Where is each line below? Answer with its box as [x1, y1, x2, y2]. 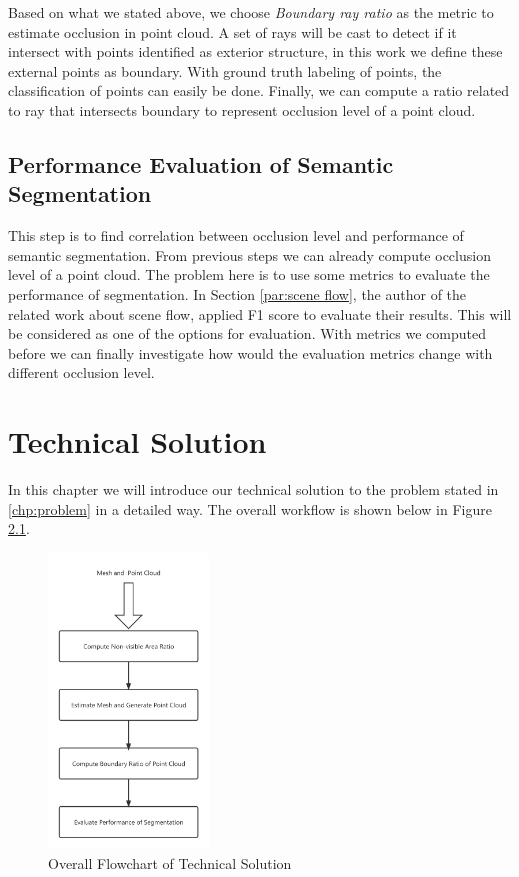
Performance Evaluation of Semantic [8, 148, 394, 179]
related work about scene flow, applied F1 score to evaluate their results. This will [8, 303, 512, 324]
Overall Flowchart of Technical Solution [48, 852, 292, 873]
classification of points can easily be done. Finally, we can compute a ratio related [8, 80, 510, 101]
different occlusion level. [8, 362, 155, 383]
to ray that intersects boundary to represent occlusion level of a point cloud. [8, 99, 476, 120]
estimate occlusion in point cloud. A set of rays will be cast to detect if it [8, 21, 457, 42]
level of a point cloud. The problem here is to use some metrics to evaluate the [8, 264, 490, 285]
